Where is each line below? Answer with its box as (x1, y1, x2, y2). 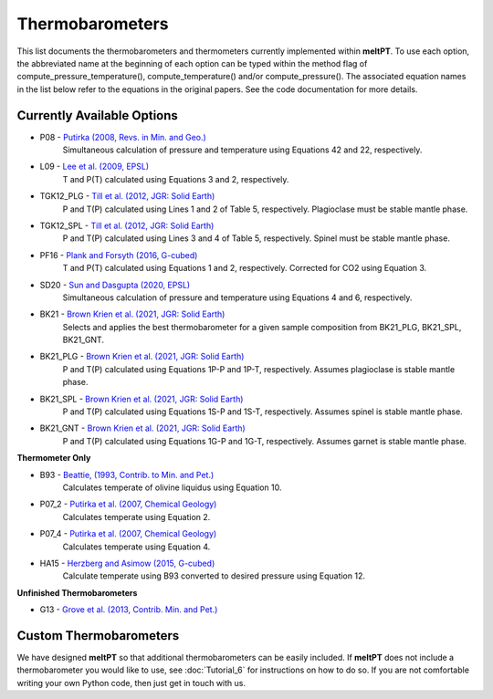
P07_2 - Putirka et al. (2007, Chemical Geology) (39, 498, 217, 510)
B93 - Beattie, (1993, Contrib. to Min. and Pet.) (39, 469, 215, 480)
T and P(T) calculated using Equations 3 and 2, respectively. (62, 173, 289, 184)
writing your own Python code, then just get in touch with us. (16, 677, 246, 688)
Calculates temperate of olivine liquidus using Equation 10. (62, 482, 282, 493)
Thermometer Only (16, 453, 91, 464)
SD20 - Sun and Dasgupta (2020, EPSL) (39, 279, 191, 290)
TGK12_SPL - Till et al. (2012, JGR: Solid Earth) (39, 220, 215, 231)
